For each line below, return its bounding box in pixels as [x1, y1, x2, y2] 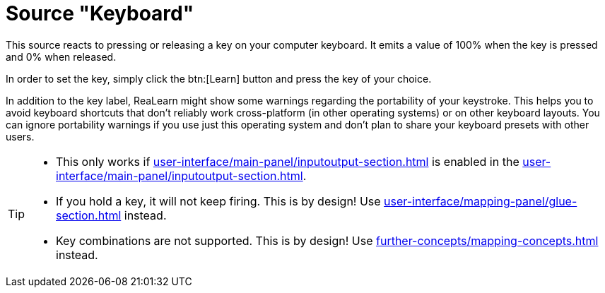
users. [6, 130, 35, 143]
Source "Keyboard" [6, 1, 194, 25]
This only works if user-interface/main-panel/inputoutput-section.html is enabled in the [56, 154, 519, 169]
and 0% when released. [6, 50, 117, 63]
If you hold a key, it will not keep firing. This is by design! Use [56, 193, 381, 208]
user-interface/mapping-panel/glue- [384, 193, 577, 208]
